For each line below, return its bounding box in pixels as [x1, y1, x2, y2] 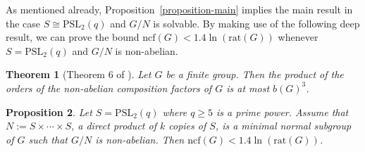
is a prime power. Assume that [216, 104, 349, 119]
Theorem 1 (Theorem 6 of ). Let [6, 67, 151, 82]
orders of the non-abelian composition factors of [6, 80, 212, 95]
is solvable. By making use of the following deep [153, 15, 360, 30]
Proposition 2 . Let [6, 104, 92, 119]
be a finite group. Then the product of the [166, 67, 344, 82]
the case [6, 15, 41, 30]
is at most [226, 80, 270, 95]
